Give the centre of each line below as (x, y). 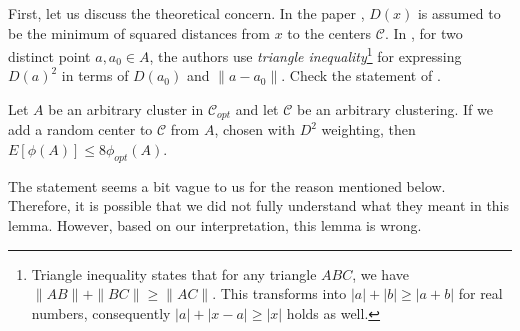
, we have (380, 273)
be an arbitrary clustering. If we (395, 109)
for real (480, 293)
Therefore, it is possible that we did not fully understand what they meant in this (259, 205)
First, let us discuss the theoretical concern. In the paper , (186, 13)
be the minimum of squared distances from (139, 32)
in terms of (95, 75)
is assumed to (459, 13)
